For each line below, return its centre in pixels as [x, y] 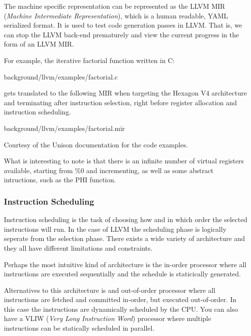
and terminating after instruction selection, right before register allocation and [120, 102]
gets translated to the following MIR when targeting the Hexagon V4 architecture [125, 93]
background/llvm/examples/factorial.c [61, 76]
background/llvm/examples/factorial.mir [64, 128]
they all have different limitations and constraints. [78, 248]
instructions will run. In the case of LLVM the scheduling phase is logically [115, 229]
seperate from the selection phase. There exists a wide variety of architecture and [125, 238]
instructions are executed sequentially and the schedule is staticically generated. [123, 274]
